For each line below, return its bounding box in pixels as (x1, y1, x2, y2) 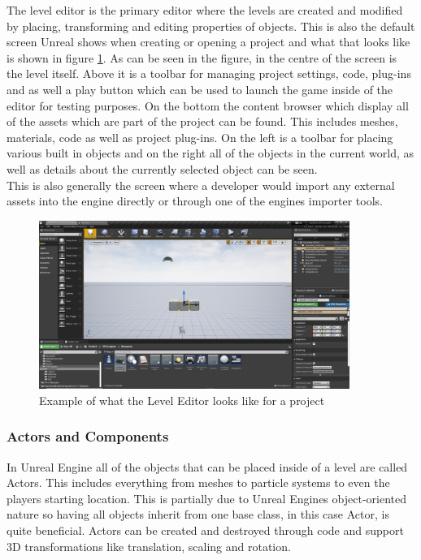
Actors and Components (7, 426, 169, 446)
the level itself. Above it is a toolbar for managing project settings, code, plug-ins (7, 65, 411, 82)
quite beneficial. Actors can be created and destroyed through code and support (7, 522, 404, 539)
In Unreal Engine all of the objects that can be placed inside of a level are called (7, 458, 408, 475)
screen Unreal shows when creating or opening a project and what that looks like (7, 33, 410, 50)
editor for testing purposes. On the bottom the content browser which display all (7, 97, 409, 114)
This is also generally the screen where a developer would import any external (7, 176, 395, 193)
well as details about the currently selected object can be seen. (7, 160, 318, 177)
